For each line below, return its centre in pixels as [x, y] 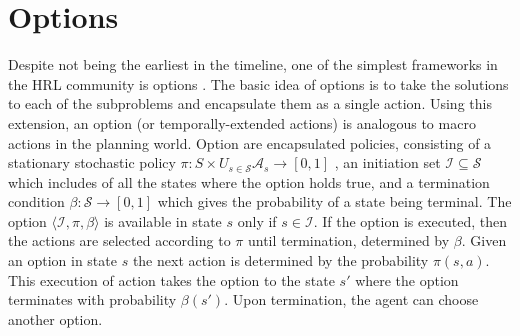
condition [36, 201]
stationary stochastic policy [92, 162]
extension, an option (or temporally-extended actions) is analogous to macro [242, 122]
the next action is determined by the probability [280, 260]
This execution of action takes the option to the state [171, 279]
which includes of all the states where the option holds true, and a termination [249, 181]
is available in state [163, 220]
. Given [484, 240]
